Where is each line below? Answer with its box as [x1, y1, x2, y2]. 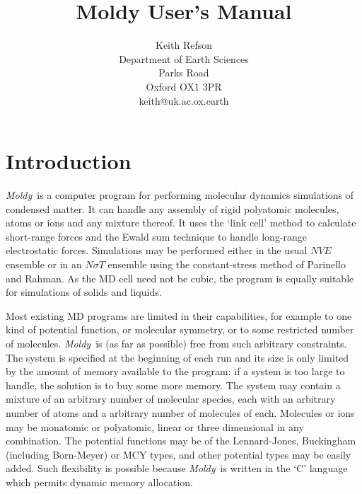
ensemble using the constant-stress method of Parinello [107, 257, 346, 271]
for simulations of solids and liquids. [6, 285, 162, 299]
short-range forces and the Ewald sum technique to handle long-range [6, 229, 308, 243]
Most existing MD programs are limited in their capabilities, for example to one [6, 308, 352, 323]
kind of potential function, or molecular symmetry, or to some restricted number [6, 322, 354, 337]
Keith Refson [156, 38, 212, 52]
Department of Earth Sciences [119, 51, 249, 66]
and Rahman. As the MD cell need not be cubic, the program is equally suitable [6, 270, 354, 285]
